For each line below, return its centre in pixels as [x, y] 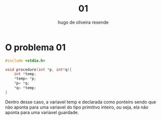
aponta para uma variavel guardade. [42, 112]
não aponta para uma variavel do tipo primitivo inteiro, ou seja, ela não [77, 107]
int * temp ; [25, 74]
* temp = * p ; [25, 79]
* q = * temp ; [25, 88]
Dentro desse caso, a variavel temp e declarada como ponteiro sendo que [81, 102]
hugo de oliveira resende [83, 22]
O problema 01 [35, 47]
